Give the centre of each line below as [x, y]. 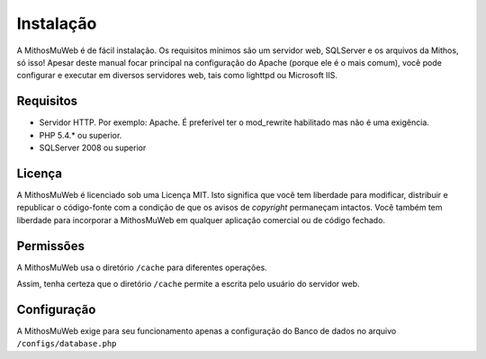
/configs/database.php [67, 344]
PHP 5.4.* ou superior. [81, 135]
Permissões [51, 246]
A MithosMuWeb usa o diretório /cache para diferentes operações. [142, 267]
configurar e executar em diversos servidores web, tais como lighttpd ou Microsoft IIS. [177, 76]
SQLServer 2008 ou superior [93, 148]
